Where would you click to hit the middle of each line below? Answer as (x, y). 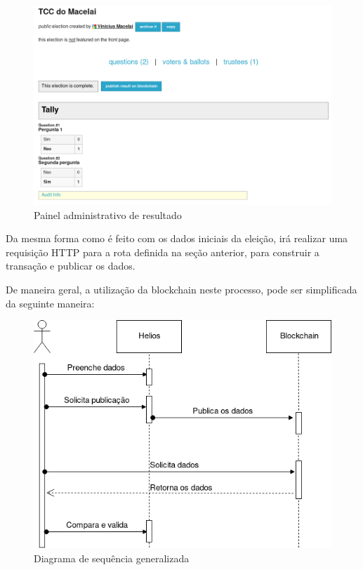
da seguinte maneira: (50, 303)
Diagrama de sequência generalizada (112, 558)
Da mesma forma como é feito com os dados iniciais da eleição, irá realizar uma (177, 238)
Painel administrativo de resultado (108, 214)
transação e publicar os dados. (71, 266)
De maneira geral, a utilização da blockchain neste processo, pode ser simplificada (181, 290)
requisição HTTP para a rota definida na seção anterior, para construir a (163, 252)
